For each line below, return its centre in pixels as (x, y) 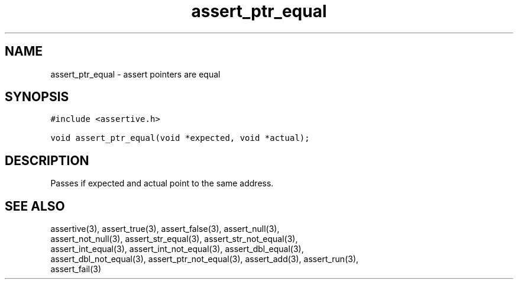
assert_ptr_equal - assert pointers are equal (135, 74)
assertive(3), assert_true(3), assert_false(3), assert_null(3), (165, 229)
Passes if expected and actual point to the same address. (162, 183)
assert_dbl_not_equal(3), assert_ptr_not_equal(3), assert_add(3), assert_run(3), (205, 259)
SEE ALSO (35, 206)
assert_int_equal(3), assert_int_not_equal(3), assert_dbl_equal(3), (177, 249)
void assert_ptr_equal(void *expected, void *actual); (180, 138)
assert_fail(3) (76, 269)
